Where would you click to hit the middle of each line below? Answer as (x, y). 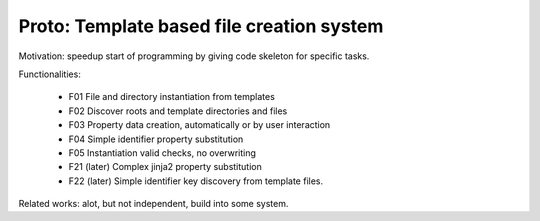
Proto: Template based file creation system (201, 26)
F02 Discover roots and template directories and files (178, 111)
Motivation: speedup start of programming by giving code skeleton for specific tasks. (194, 56)
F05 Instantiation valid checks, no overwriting (162, 152)
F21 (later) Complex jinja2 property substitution (165, 167)
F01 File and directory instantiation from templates (171, 97)
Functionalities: (50, 74)
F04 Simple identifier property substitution (156, 139)
